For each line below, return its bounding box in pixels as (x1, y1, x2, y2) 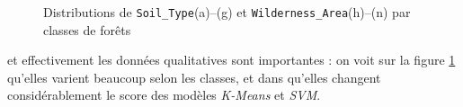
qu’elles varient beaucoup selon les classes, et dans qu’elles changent (7, 67, 381, 86)
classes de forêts (43, 20, 131, 39)
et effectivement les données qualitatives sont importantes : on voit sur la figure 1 (7, 50, 456, 69)
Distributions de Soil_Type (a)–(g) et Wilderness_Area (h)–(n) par (43, 3, 411, 21)
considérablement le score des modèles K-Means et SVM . (7, 85, 321, 104)
